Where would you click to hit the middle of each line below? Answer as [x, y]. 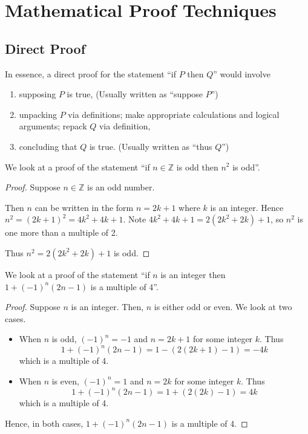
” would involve [242, 73]
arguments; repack [53, 126]
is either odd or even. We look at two [223, 307]
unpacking [38, 114]
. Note [135, 219]
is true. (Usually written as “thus [151, 146]
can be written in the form [84, 207]
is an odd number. [121, 187]
